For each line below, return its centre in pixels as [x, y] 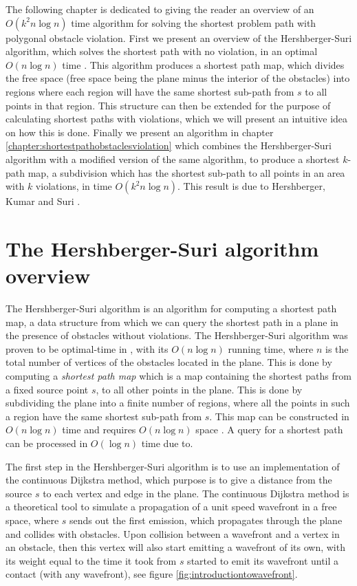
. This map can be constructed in [279, 416]
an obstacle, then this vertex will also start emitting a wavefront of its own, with [175, 547]
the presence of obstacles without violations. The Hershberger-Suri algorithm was [177, 335]
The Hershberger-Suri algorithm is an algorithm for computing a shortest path [171, 308]
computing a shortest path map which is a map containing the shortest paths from [178, 376]
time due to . [167, 443]
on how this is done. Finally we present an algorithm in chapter [140, 132]
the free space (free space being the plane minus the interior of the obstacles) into [178, 78]
